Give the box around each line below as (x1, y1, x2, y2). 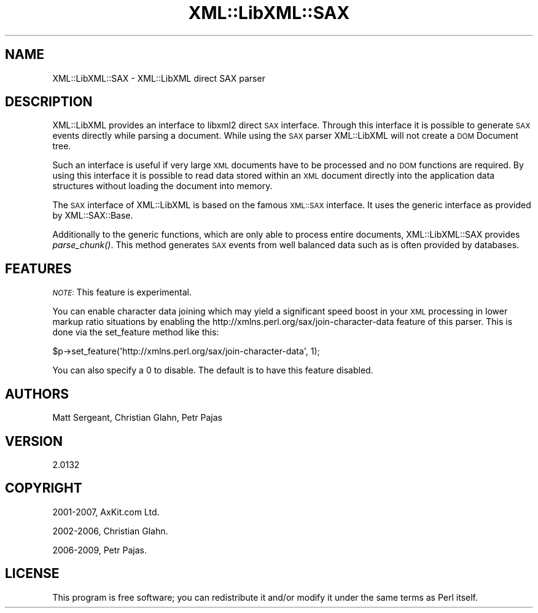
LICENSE (5, 566, 60, 582)
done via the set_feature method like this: (52, 327, 219, 338)
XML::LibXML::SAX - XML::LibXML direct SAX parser (52, 72, 265, 84)
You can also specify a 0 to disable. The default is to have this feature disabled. (52, 365, 373, 376)
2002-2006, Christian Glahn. (52, 525, 168, 536)
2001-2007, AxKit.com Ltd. (52, 506, 160, 517)
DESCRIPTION (5, 94, 93, 110)
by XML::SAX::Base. (52, 210, 133, 221)
